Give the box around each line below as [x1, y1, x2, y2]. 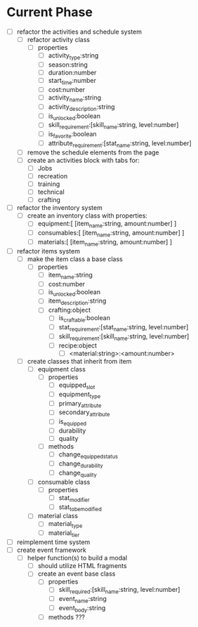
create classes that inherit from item [27, 357, 132, 365]
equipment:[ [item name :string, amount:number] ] [37, 219, 177, 230]
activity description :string [48, 103, 115, 112]
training [37, 180, 60, 188]
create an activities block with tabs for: [27, 156, 140, 164]
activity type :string [48, 51, 99, 61]
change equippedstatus [58, 450, 119, 461]
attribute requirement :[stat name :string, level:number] [48, 138, 192, 149]
